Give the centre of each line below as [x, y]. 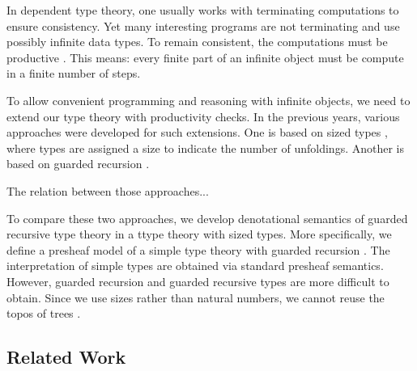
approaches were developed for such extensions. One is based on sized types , [197, 132]
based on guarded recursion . [78, 164]
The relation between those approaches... [108, 190]
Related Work [66, 357]
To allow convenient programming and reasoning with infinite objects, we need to [208, 100]
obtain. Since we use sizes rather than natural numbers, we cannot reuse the [196, 297]
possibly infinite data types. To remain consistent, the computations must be [197, 42]
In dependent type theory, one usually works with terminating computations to [203, 10]
